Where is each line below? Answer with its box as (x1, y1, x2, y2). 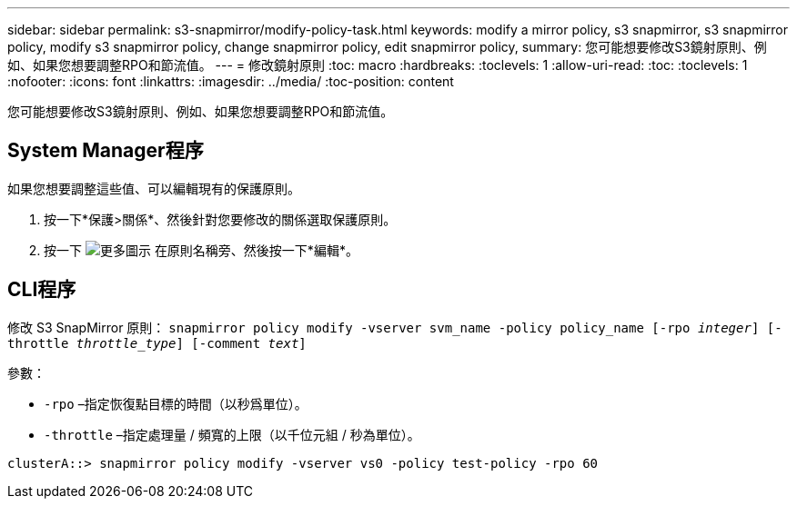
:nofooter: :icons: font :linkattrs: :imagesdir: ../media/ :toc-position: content (7, 74, 454, 89)
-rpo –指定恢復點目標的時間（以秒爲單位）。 (44, 395, 308, 412)
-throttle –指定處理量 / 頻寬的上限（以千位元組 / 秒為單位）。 (44, 426, 420, 442)
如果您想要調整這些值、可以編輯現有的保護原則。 (7, 180, 300, 196)
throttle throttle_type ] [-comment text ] (7, 335, 307, 351)
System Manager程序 (7, 139, 204, 163)
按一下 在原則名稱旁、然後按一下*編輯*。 (44, 242, 358, 258)
